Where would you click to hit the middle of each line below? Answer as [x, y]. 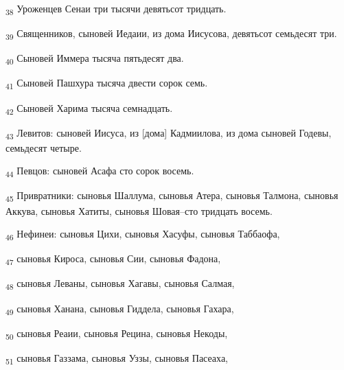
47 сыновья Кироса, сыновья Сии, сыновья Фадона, [113, 259]
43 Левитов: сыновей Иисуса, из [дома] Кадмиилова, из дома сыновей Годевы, [169, 133]
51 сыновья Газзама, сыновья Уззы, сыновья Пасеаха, [117, 358]
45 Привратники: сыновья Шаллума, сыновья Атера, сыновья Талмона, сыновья [172, 196]
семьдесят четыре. [44, 147]
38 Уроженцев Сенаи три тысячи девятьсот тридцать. [116, 9]
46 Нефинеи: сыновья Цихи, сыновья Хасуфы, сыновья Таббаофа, [143, 234]
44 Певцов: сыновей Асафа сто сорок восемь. [100, 172]
